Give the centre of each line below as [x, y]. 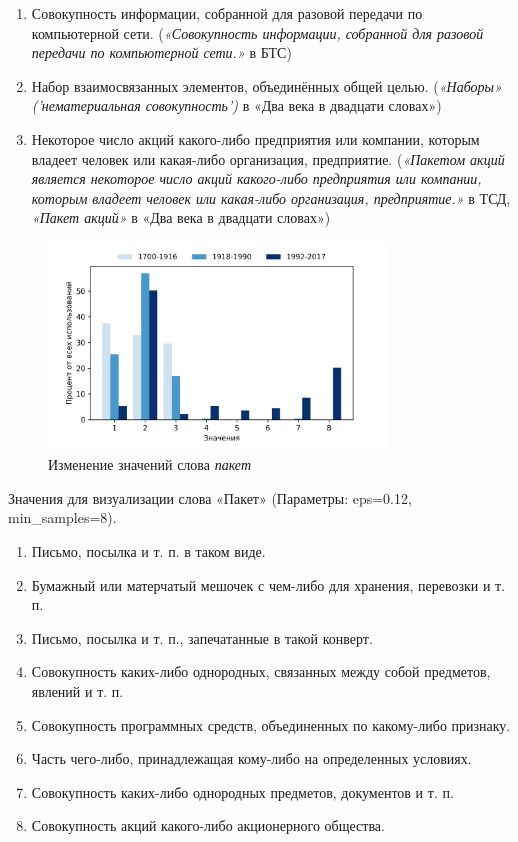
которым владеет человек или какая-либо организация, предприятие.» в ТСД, [271, 197]
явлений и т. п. [77, 690]
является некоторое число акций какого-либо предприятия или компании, [256, 178]
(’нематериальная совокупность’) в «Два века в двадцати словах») [236, 105]
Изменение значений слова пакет [149, 464]
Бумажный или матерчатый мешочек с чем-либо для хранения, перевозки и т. [268, 584]
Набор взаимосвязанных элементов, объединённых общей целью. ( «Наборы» [266, 85]
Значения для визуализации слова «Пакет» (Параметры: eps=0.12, [210, 497]
